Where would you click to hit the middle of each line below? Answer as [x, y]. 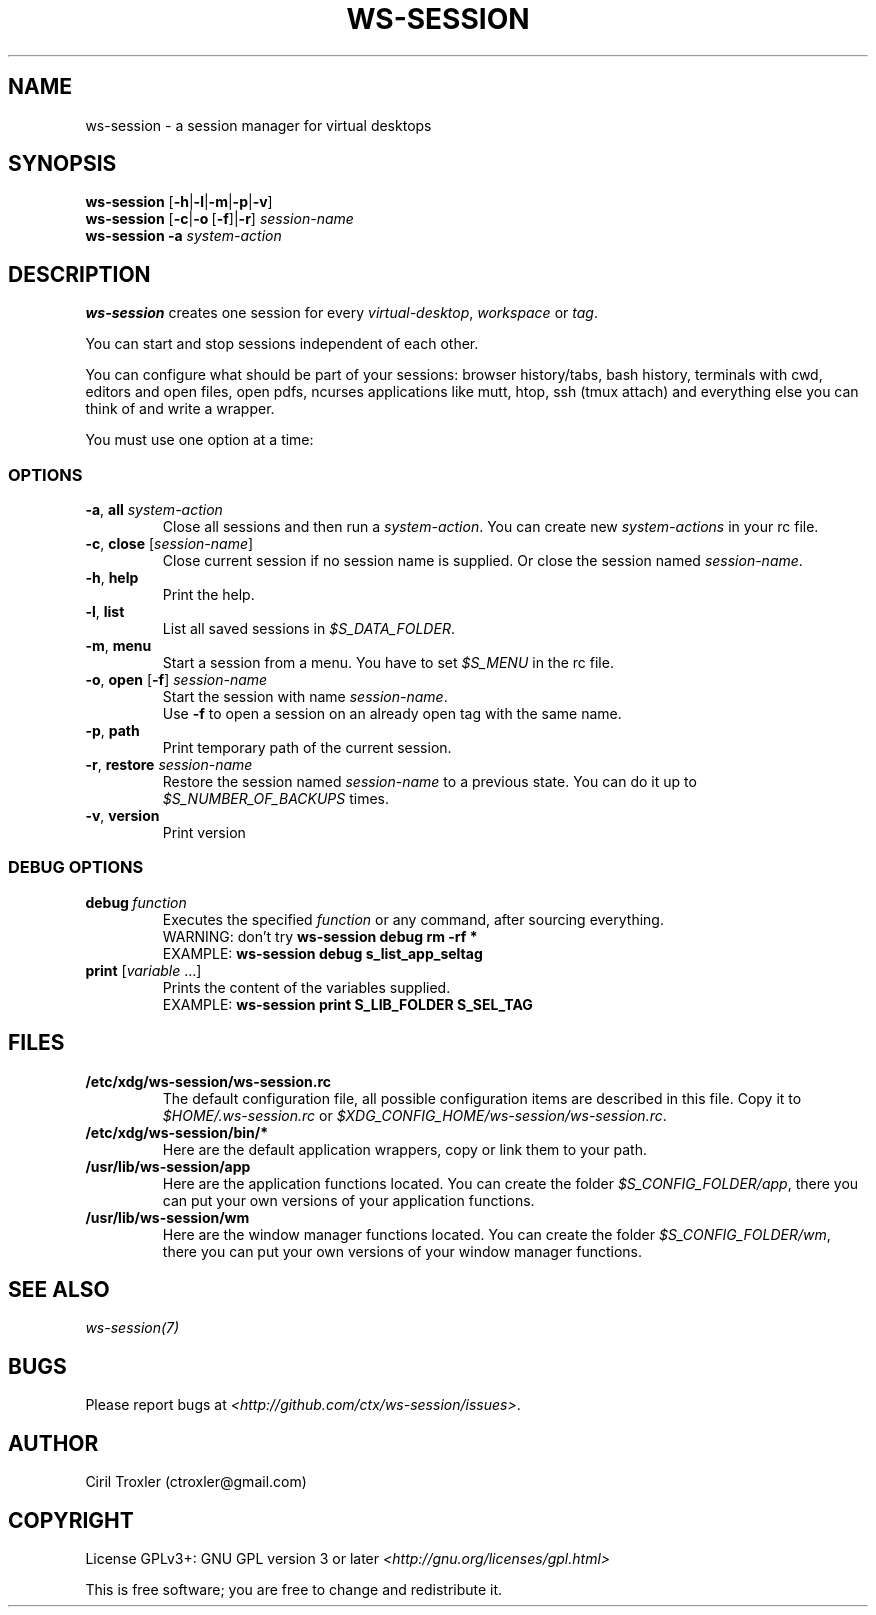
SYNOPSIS [62, 164]
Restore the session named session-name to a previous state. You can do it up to [429, 782]
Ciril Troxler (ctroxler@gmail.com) [196, 1482]
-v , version [122, 816]
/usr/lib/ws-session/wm [167, 1217]
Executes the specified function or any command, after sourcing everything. [413, 919]
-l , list [105, 612]
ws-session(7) [132, 1328]
